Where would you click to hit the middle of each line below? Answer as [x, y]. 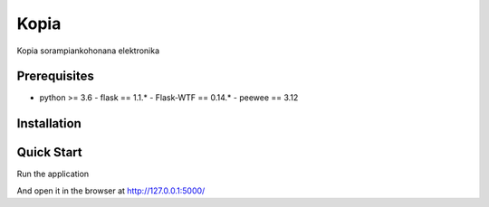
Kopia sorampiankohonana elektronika [88, 51]
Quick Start [49, 152]
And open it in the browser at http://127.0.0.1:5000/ [111, 191]
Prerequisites [55, 76]
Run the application [53, 174]
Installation [49, 123]
